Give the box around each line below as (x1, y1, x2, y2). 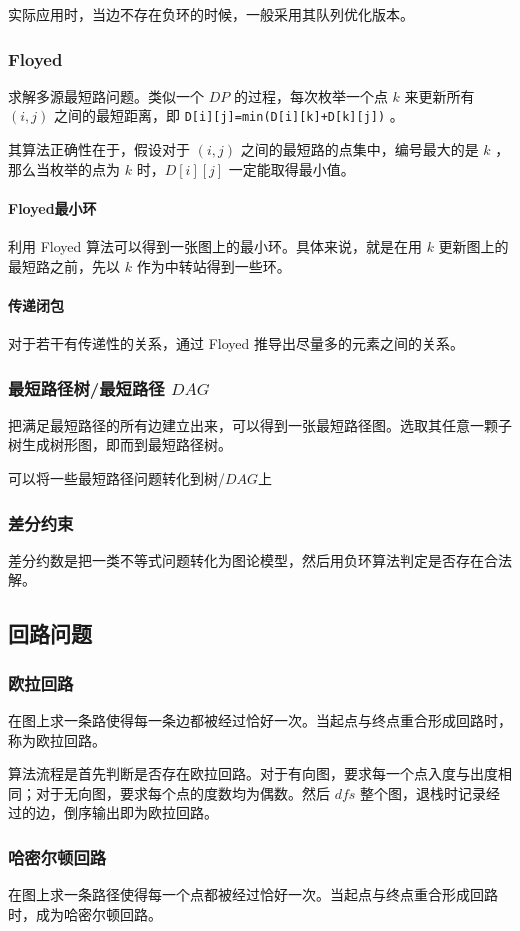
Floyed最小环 (8, 197, 97, 218)
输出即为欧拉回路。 (91, 802, 218, 823)
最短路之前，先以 (8, 255, 120, 276)
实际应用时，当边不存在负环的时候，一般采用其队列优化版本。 (8, 4, 414, 24)
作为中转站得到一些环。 (136, 255, 291, 276)
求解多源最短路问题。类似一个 (8, 85, 204, 106)
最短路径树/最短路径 (8, 375, 165, 400)
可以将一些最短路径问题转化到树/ (8, 468, 225, 489)
